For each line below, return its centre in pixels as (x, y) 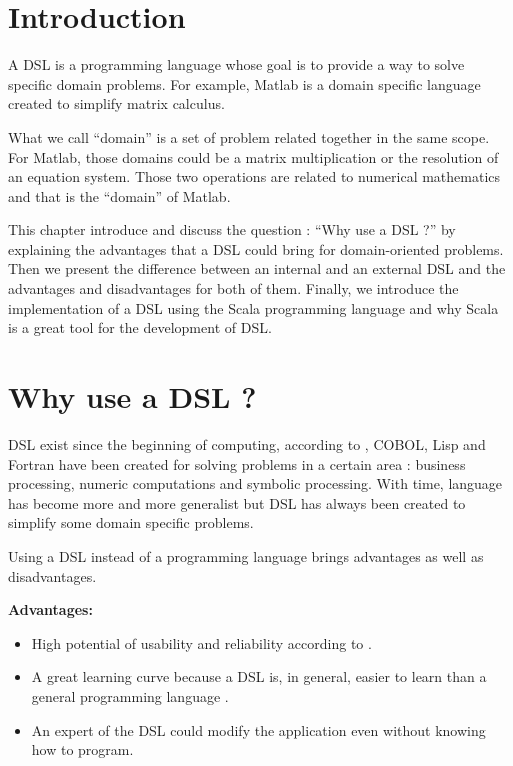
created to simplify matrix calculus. (116, 103)
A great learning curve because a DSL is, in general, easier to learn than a (259, 676)
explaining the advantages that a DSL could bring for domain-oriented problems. (256, 248)
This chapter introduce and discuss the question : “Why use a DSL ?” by (232, 229)
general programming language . (130, 695)
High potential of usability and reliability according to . (201, 642)
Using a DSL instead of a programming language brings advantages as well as (246, 555)
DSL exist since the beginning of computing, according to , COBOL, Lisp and (247, 443)
